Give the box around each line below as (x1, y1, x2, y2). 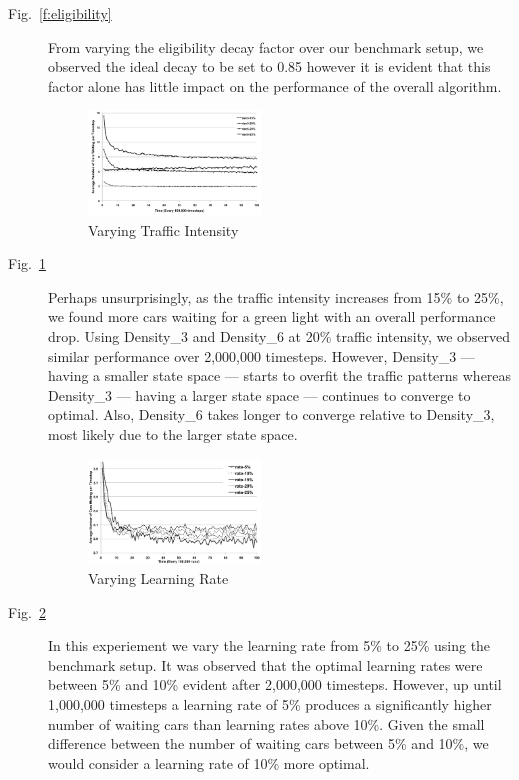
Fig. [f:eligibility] (8, 3, 112, 23)
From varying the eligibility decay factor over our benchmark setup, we (48, 36, 484, 57)
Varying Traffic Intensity (88, 219, 239, 240)
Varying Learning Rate (88, 567, 229, 588)
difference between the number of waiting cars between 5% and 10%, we (48, 733, 489, 754)
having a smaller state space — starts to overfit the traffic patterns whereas (48, 365, 512, 386)
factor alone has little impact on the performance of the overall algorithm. (48, 75, 502, 96)
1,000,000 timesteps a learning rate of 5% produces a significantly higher (48, 693, 492, 714)
